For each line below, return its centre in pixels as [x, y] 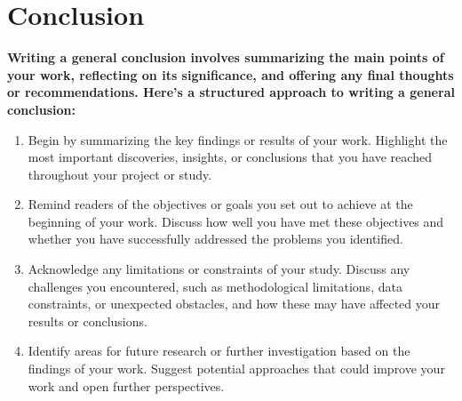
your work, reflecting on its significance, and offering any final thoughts [231, 74]
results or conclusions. [88, 321]
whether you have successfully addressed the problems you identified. [215, 239]
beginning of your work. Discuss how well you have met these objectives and [236, 221]
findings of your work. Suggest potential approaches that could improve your [236, 369]
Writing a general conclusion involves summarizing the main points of [226, 57]
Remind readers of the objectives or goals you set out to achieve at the [220, 204]
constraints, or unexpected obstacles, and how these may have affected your [234, 304]
